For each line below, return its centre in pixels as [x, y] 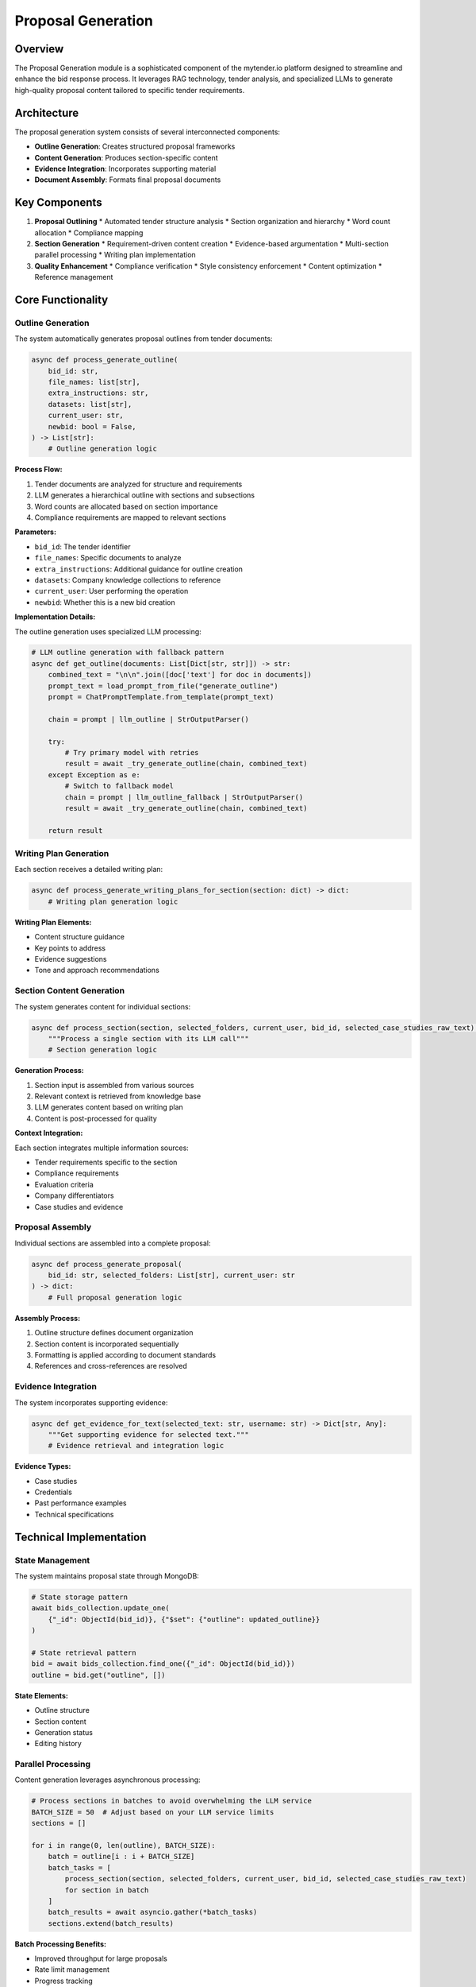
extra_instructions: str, [98, 393]
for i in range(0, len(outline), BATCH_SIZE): [123, 1845]
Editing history [58, 1744]
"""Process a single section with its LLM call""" [148, 1038]
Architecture [47, 112]
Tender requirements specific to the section [106, 1162]
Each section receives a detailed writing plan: [89, 870]
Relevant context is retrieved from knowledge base [118, 1096]
